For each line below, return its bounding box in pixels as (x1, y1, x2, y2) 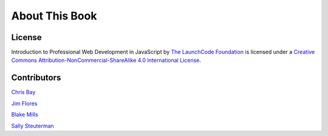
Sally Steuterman (11, 122, 54, 129)
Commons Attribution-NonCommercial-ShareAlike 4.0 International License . (11, 56, 202, 64)
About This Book (11, 9, 97, 22)
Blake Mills (11, 111, 39, 118)
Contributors (11, 73, 61, 83)
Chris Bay (11, 89, 36, 96)
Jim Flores (11, 100, 38, 107)
